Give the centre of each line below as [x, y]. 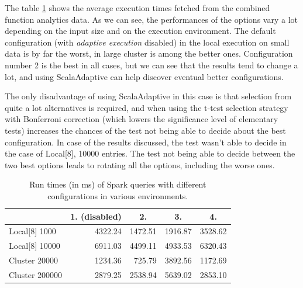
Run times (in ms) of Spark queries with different [118, 184]
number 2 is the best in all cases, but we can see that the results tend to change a [151, 65]
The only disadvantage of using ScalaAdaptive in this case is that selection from [148, 96]
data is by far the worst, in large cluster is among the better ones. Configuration [149, 53]
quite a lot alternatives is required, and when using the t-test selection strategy [147, 107]
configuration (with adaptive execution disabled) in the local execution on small [147, 42]
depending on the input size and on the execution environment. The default [140, 31]
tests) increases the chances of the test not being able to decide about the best [145, 130]
